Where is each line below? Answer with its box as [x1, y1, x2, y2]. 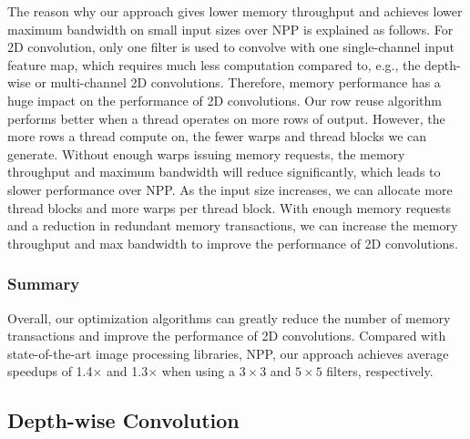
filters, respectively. [326, 362, 434, 381]
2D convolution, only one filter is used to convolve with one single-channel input [7, 37, 455, 56]
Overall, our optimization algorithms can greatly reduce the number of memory [7, 308, 451, 327]
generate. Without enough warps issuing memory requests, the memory [7, 144, 405, 163]
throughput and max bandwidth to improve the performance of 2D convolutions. [7, 233, 458, 252]
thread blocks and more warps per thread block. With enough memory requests [7, 198, 452, 217]
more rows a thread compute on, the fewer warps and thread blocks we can [7, 127, 427, 146]
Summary [7, 272, 80, 295]
